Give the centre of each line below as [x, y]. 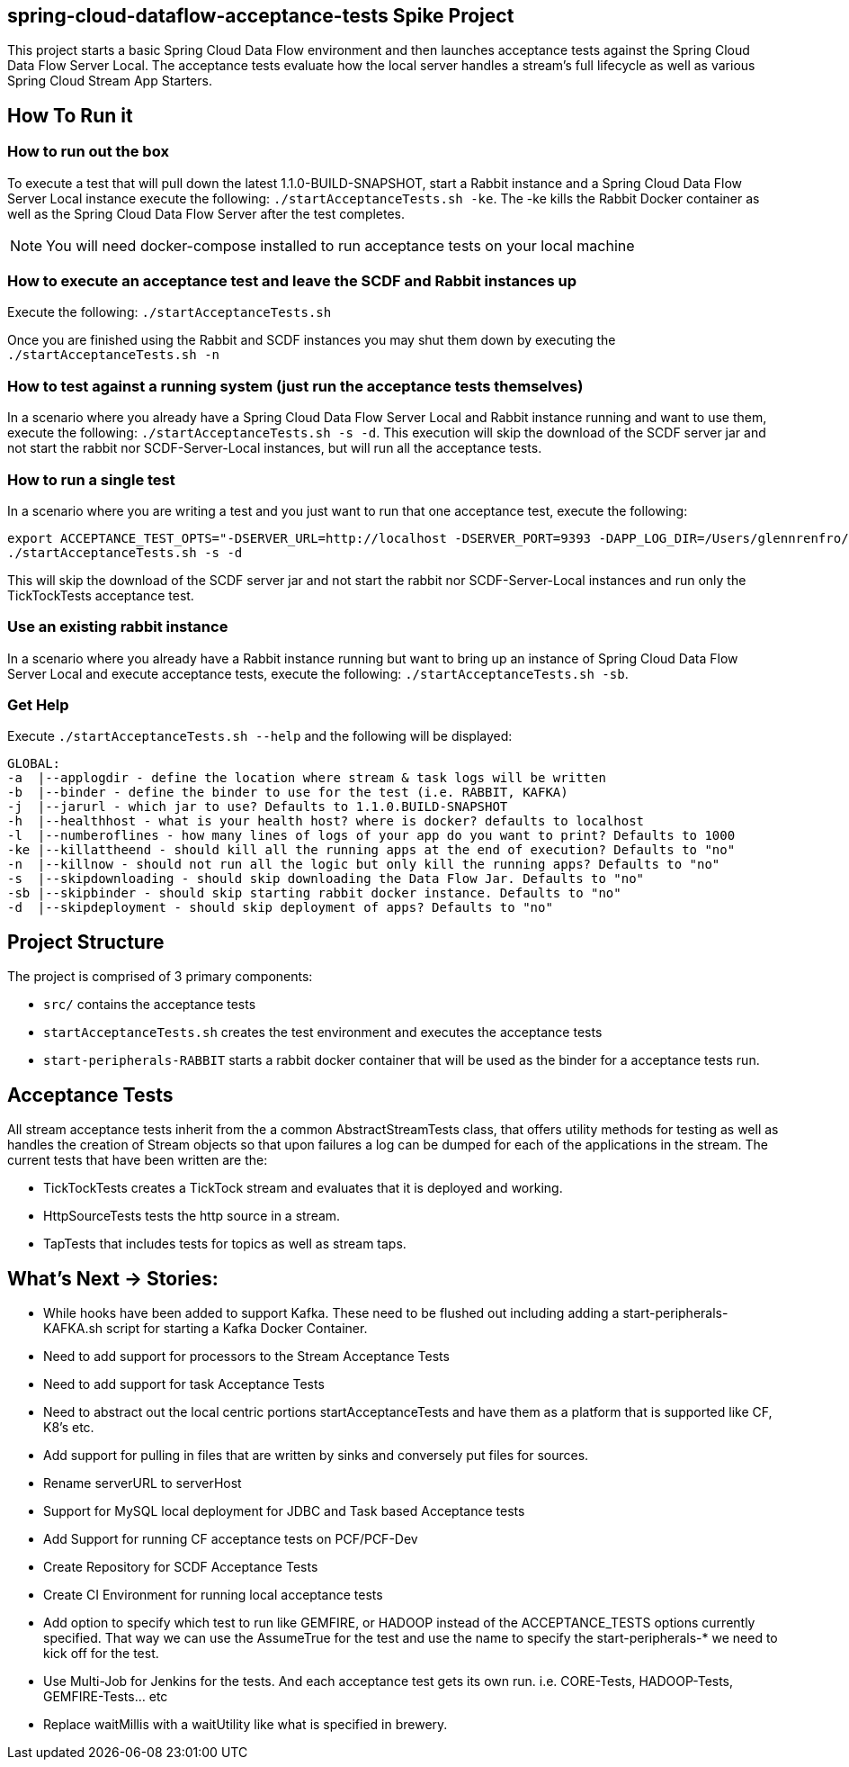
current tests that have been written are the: [138, 1160]
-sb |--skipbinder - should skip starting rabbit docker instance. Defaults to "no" [314, 893]
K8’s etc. [69, 1427]
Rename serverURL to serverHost [143, 1483]
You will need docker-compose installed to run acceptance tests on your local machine [340, 245]
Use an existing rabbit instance [118, 627]
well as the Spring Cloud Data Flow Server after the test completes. [206, 213]
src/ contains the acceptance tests [150, 1005]
